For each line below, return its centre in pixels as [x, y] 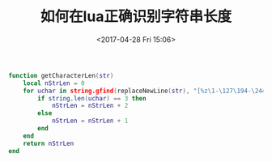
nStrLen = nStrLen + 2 [90, 106]
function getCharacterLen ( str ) [61, 75]
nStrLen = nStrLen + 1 [90, 121]
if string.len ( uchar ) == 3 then [92, 98]
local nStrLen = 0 [54, 83]
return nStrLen [49, 143]
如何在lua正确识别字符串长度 [136, 17]
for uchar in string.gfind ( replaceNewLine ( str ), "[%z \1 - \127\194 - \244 [144, 91]
